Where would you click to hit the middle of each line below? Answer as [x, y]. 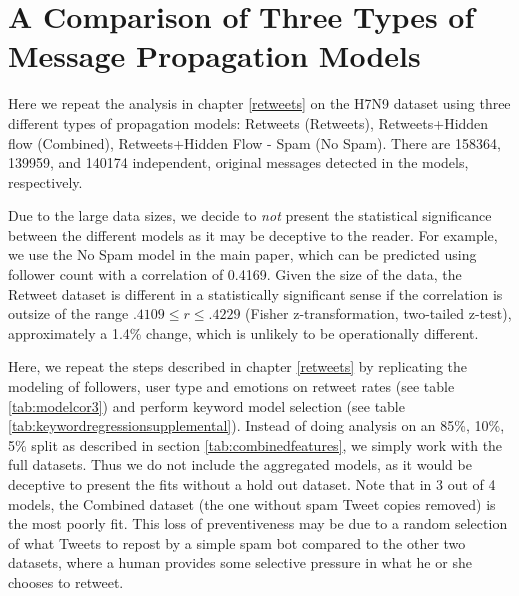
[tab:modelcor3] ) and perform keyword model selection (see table [206, 405]
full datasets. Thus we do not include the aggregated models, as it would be [240, 464]
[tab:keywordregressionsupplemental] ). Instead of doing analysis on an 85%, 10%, [256, 425]
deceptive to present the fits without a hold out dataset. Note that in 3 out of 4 [252, 484]
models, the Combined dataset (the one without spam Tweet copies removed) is [252, 503]
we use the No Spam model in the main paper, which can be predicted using [242, 254]
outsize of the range [68, 313]
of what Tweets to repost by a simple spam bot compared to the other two [237, 542]
